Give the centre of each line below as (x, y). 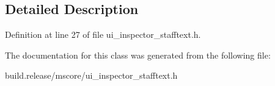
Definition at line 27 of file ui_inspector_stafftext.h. (103, 34)
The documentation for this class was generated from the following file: (138, 55)
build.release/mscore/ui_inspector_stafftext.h (91, 75)
